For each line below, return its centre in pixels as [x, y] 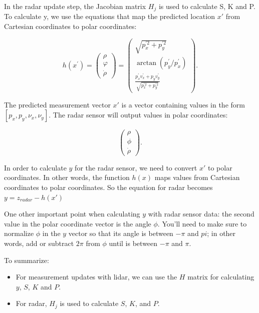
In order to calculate [35, 167]
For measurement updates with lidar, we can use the [96, 277]
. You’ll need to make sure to [202, 223]
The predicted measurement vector [57, 104]
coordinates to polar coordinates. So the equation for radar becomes [108, 187]
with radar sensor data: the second [201, 214]
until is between [133, 243]
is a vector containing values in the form [183, 104]
